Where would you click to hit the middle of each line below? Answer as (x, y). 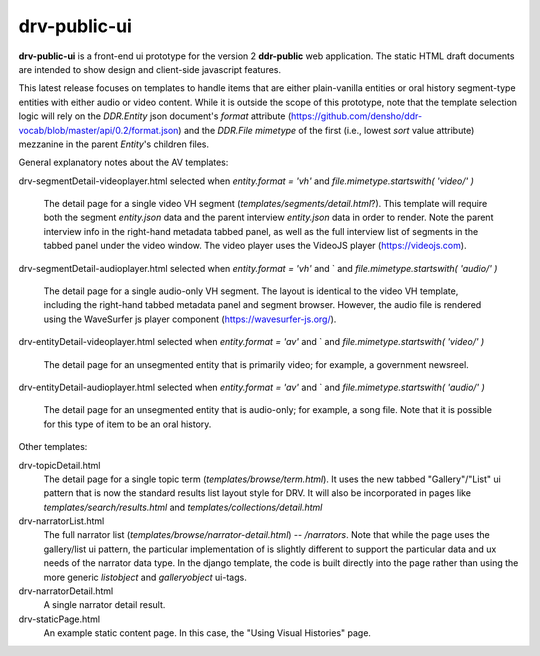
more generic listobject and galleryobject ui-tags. (145, 577)
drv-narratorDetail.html (66, 591)
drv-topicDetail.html (59, 465)
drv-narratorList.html (61, 521)
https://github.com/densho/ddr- (356, 116)
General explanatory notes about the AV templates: (123, 162)
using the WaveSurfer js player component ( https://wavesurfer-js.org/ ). (190, 319)
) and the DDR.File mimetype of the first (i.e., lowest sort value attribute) (326, 130)
